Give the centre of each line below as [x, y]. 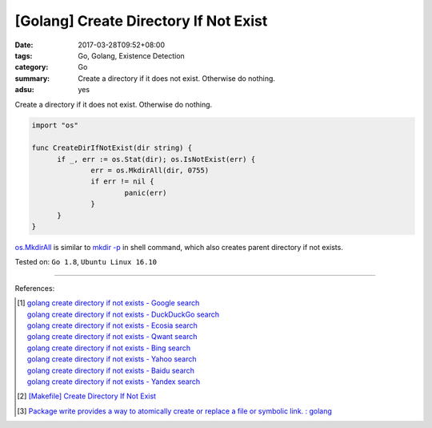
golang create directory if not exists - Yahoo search [112, 359]
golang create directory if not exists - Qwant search [112, 337]
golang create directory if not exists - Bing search [109, 348]
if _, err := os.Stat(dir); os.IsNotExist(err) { [156, 159]
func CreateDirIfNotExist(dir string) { [112, 148]
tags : [24, 55]
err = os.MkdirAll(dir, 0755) [150, 171]
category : [32, 67]
